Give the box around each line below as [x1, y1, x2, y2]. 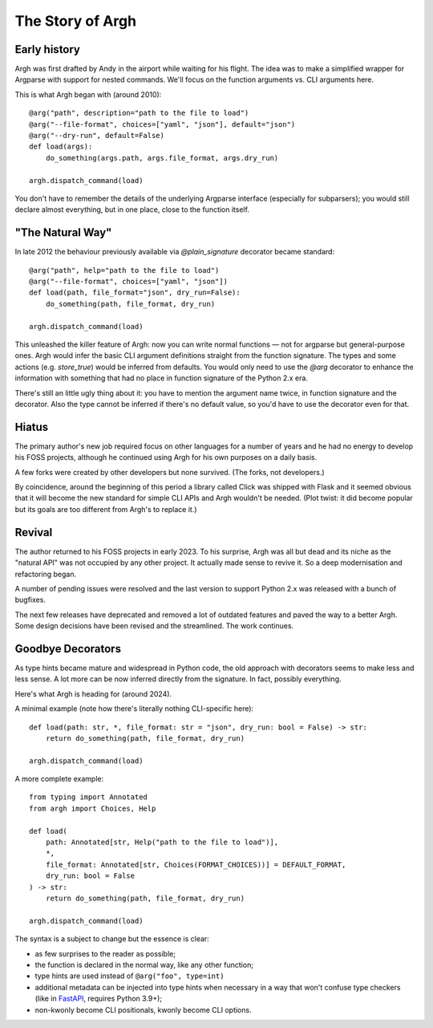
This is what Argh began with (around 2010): [14, 89, 162, 100]
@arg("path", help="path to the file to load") [29, 266, 220, 274]
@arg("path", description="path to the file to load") [29, 108, 249, 118]
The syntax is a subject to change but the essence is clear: [14, 934, 210, 944]
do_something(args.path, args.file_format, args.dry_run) [45, 153, 279, 162]
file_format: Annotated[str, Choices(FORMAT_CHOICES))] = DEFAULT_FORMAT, [45, 859, 346, 869]
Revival [14, 526, 53, 539]
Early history [14, 43, 80, 56]
